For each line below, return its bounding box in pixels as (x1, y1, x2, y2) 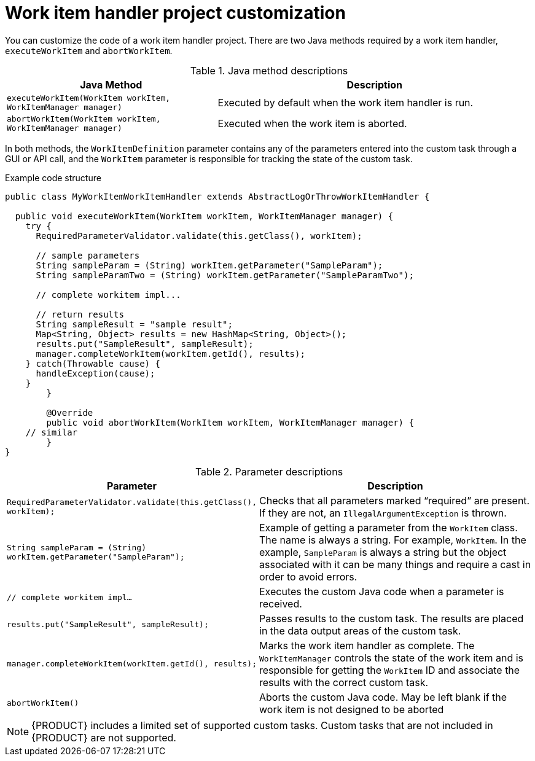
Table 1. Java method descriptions (190, 64, 348, 77)
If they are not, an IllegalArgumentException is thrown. (259, 506, 507, 519)
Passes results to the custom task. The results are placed (259, 612, 524, 625)
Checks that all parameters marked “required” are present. (259, 494, 530, 507)
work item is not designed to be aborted (259, 703, 444, 716)
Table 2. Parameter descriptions (195, 465, 343, 478)
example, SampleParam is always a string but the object (259, 545, 507, 558)
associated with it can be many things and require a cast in (259, 558, 531, 571)
